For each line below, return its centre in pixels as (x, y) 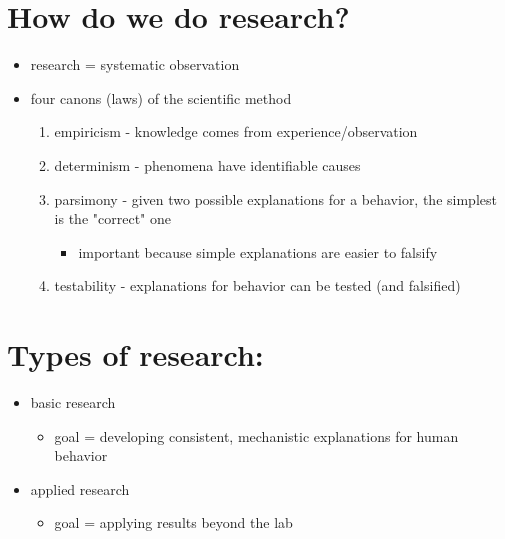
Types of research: (135, 354)
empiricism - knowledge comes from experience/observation (236, 131)
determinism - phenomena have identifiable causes (207, 164)
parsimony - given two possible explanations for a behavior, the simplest (275, 198)
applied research (80, 488)
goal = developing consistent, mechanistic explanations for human (256, 435)
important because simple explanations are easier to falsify (258, 251)
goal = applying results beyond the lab (173, 522)
